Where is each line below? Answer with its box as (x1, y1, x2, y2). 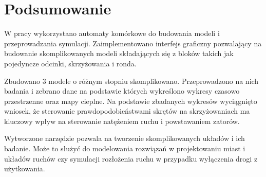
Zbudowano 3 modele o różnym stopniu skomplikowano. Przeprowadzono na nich (4, 75, 259, 86)
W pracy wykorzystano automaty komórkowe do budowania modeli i (4, 28, 220, 39)
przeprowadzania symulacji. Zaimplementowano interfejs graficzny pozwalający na (4, 38, 262, 48)
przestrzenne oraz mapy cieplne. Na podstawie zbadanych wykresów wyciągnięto (4, 95, 257, 106)
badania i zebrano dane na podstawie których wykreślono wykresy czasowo (4, 85, 240, 96)
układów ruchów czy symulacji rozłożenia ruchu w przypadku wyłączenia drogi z (4, 153, 258, 164)
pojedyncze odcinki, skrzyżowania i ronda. (4, 58, 137, 68)
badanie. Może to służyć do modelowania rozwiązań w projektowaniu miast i (4, 143, 245, 154)
